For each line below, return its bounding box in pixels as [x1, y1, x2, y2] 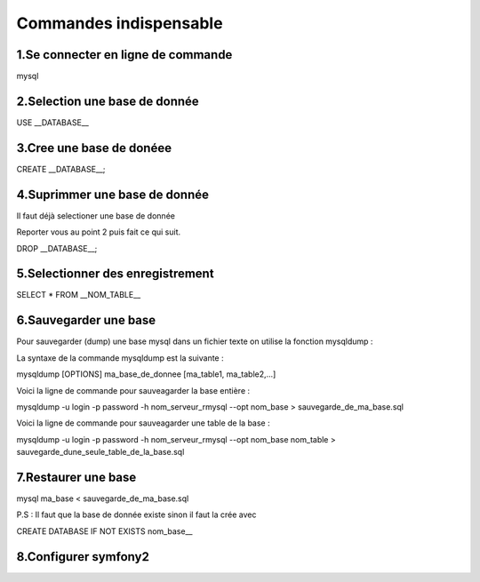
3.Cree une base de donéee [16, 140, 172, 155]
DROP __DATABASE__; [16, 243, 98, 253]
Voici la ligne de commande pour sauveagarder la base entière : [16, 385, 251, 395]
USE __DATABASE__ [16, 116, 89, 128]
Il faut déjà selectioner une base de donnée [16, 210, 175, 221]
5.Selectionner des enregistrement [16, 267, 214, 282]
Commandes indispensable [16, 13, 223, 33]
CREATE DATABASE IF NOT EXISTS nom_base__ [16, 525, 193, 537]
